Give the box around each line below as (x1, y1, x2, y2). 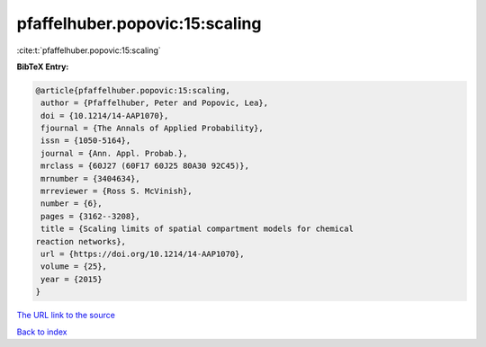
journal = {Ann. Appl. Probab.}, (40, 148, 188, 158)
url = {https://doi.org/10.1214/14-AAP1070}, (40, 249, 245, 259)
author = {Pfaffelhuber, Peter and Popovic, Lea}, (40, 98, 269, 108)
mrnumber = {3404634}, (40, 173, 141, 183)
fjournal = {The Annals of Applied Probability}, (40, 123, 265, 134)
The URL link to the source (16, 310, 116, 321)
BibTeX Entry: (16, 61, 69, 72)
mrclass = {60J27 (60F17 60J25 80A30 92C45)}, (40, 161, 249, 171)
